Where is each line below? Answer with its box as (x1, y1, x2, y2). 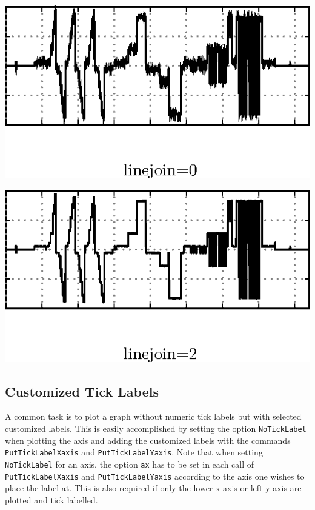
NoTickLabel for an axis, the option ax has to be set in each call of (5, 457, 254, 470)
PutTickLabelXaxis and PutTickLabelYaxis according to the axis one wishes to (5, 469, 305, 482)
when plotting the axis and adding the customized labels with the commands (5, 434, 291, 446)
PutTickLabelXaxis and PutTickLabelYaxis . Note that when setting (5, 446, 263, 458)
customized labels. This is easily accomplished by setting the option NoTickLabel (5, 422, 307, 435)
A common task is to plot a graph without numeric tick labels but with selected (5, 410, 302, 423)
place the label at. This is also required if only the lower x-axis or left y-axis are (5, 481, 302, 494)
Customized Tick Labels (5, 381, 159, 400)
